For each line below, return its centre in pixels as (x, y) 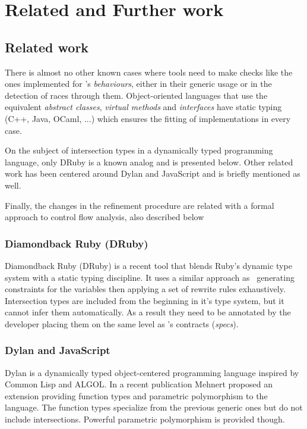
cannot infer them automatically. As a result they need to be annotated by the (148, 312)
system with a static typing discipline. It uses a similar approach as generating (150, 277)
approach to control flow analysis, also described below (105, 217)
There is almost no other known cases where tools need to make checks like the (149, 72)
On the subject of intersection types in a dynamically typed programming (139, 150)
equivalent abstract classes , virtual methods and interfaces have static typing (143, 107)
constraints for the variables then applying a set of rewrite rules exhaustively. (145, 289)
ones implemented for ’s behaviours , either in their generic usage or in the (138, 84)
